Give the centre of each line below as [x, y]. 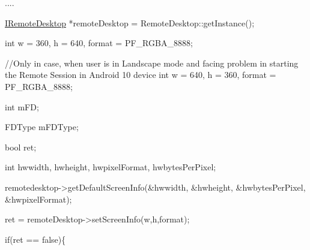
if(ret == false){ [35, 239]
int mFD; [22, 106]
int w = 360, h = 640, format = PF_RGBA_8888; [99, 43]
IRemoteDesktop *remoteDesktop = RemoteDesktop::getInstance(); [130, 22]
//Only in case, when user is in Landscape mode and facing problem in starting [152, 63]
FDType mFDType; [42, 127]
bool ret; [21, 147]
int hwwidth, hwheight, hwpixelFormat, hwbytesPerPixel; [111, 167]
